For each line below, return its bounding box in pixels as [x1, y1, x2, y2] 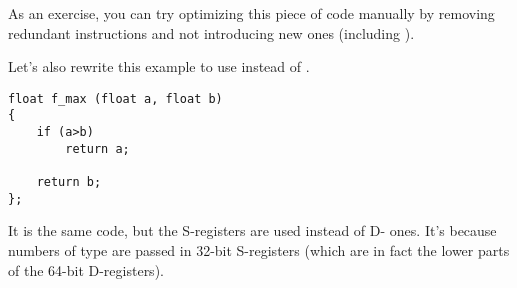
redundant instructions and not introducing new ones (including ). [8, 22, 415, 43]
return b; [36, 175, 102, 190]
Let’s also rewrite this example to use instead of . [8, 56, 310, 77]
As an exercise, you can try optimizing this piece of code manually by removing [8, 3, 495, 23]
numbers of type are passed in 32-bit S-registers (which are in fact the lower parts [8, 239, 510, 260]
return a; [65, 141, 130, 156]
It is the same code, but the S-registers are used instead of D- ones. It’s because [8, 220, 497, 241]
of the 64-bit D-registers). [8, 259, 164, 280]
